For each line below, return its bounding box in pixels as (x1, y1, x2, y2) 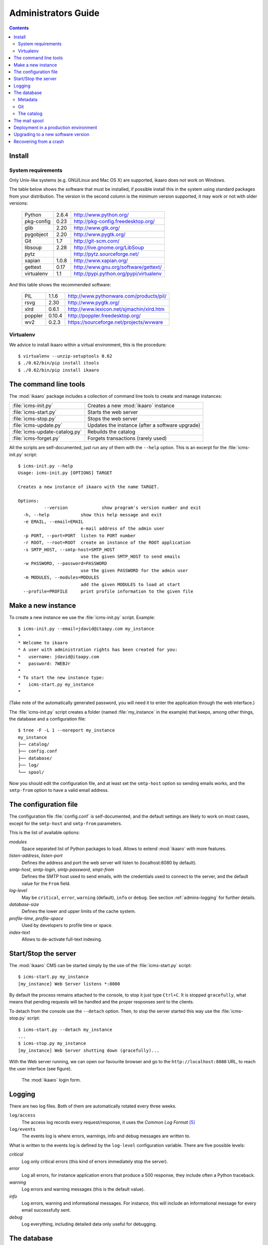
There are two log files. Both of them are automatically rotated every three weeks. (9, 1103, 177, 1109)
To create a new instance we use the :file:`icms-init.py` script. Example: (9, 614, 155, 620)
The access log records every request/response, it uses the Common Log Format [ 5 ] (21, 1119, 196, 1125)
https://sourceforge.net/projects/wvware (67, 319, 163, 326)
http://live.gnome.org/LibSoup (73, 244, 144, 251)
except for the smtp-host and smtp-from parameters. (9, 820, 123, 826)
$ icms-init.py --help (18, 463, 73, 469)
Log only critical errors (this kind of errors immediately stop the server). (21, 1158, 168, 1164)
